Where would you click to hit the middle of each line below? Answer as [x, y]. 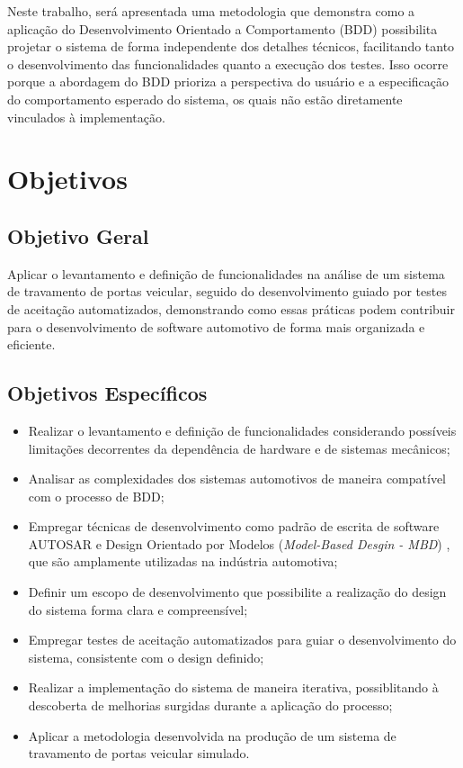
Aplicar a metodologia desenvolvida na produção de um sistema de [212, 735]
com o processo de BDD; [96, 496]
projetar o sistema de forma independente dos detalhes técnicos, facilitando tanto [231, 46]
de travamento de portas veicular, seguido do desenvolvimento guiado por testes [227, 291]
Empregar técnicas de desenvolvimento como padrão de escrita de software [234, 526]
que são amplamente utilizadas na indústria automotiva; [183, 561]
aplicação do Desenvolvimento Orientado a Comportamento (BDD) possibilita [223, 28]
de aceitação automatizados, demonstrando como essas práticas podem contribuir [231, 308]
